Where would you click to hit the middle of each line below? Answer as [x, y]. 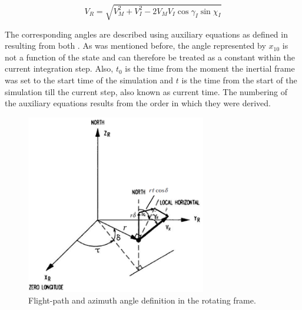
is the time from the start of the [239, 80]
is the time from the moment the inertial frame [210, 68]
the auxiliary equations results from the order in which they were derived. [138, 103]
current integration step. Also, [59, 68]
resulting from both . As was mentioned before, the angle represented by [135, 46]
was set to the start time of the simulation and [89, 80]
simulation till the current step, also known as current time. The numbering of [146, 91]
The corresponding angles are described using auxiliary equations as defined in [146, 34]
